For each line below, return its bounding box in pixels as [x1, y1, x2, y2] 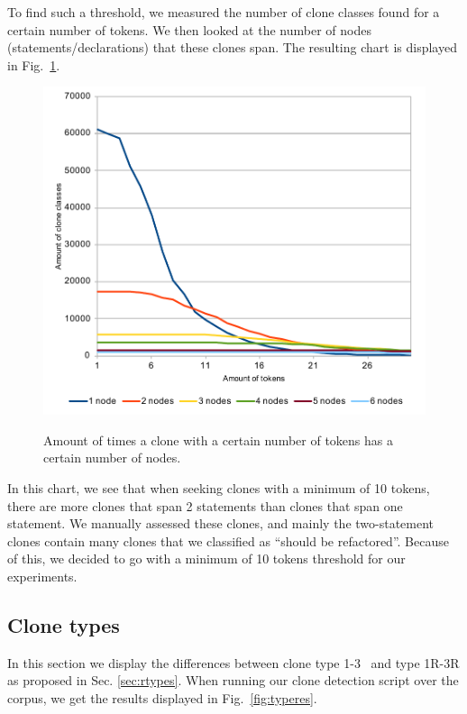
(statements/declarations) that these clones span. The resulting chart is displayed [7, 38, 457, 57]
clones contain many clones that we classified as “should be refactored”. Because [7, 531, 449, 550]
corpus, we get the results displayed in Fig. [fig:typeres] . [7, 688, 317, 707]
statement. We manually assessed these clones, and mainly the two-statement [7, 514, 435, 533]
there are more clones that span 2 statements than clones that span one [7, 496, 403, 515]
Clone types [7, 610, 120, 638]
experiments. [7, 566, 78, 585]
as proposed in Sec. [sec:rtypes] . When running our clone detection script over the [7, 671, 459, 690]
